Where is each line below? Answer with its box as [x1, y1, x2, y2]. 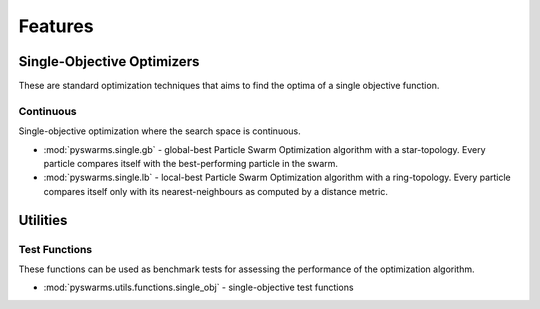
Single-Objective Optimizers [18, 53, 200, 70]
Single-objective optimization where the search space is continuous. [18, 125, 302, 137]
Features [18, 15, 94, 37]
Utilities [18, 211, 68, 229]
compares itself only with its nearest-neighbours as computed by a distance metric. [43, 185, 389, 197]
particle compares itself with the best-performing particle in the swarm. [43, 157, 339, 169]
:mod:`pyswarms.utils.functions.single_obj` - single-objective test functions [43, 281, 354, 294]
